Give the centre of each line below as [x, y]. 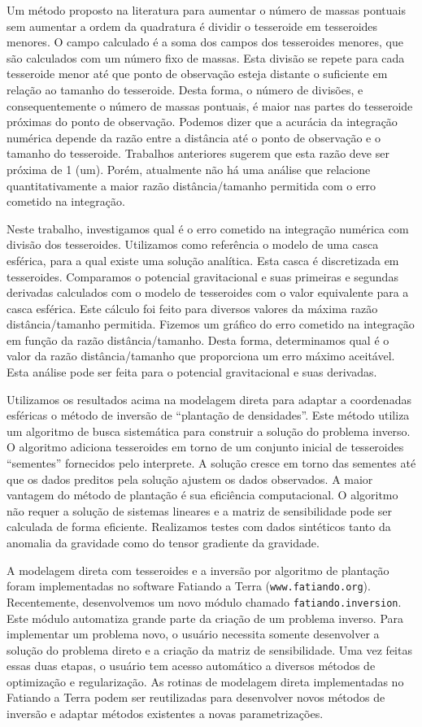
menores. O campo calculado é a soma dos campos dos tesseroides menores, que [205, 42]
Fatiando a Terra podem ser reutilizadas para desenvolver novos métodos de [196, 697]
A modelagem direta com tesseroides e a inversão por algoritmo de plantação [198, 570]
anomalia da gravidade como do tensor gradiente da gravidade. [163, 542]
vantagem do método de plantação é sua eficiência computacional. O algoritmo [202, 495]
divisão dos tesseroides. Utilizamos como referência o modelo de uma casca [193, 244]
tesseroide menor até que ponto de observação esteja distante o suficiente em [197, 74]
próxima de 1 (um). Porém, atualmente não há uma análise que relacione [189, 169]
